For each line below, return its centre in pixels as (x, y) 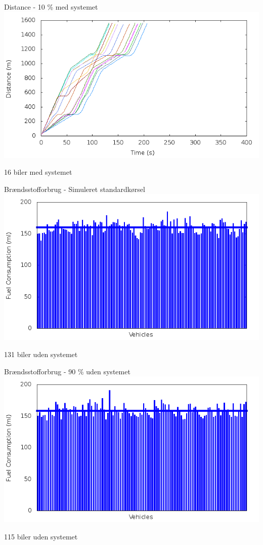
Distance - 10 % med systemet (51, 7)
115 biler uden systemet (41, 536)
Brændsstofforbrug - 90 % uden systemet (67, 371)
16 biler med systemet (38, 172)
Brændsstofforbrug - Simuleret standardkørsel (75, 189)
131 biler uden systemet (41, 354)
